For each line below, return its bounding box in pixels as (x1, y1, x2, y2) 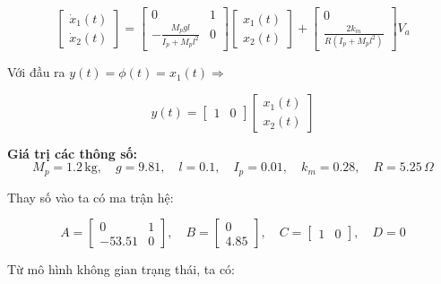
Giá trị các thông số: (7, 143, 138, 162)
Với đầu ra (7, 63, 65, 82)
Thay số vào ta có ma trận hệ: (7, 187, 174, 206)
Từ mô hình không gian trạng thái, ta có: (7, 260, 236, 279)
